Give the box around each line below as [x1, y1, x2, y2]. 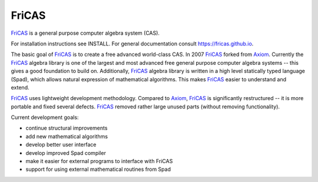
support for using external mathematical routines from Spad [25, 166, 171, 173]
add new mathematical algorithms [25, 133, 108, 140]
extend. [11, 84, 29, 91]
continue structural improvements [25, 124, 108, 132]
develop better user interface [25, 141, 97, 148]
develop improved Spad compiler [25, 149, 106, 156]
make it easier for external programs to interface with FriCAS [25, 158, 173, 165]
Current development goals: [11, 114, 79, 121]
